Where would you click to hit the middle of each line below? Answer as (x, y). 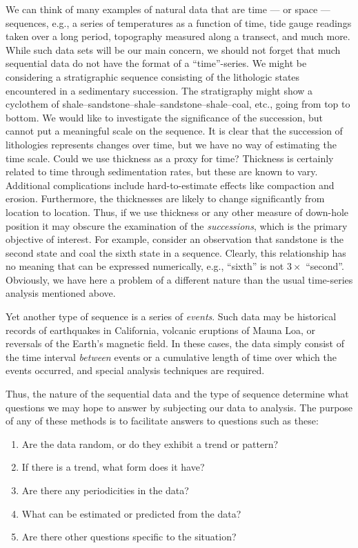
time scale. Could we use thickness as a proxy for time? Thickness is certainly (170, 158)
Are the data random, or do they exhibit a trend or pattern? (150, 443)
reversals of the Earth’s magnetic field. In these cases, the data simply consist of (175, 343)
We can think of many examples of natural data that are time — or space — (168, 9)
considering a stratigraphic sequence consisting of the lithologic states (153, 76)
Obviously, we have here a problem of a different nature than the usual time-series (179, 279)
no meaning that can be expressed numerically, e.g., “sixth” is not (145, 266)
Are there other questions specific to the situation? (129, 537)
